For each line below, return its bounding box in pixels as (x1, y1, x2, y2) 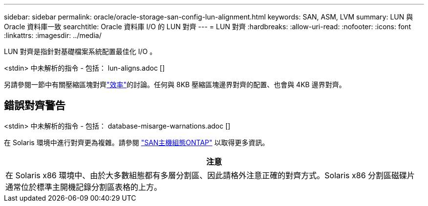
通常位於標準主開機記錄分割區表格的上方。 (5, 182, 162, 192)
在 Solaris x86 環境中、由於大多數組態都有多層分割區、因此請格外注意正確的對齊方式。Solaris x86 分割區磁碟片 (5, 170, 415, 180)
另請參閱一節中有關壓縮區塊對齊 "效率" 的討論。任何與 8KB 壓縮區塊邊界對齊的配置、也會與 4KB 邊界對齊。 (4, 80, 346, 89)
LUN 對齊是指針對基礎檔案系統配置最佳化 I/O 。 (4, 47, 157, 56)
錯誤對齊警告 (4, 99, 65, 112)
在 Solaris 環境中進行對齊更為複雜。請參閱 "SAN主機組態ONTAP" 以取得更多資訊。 (4, 138, 269, 147)
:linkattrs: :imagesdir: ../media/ (4, 31, 102, 39)
